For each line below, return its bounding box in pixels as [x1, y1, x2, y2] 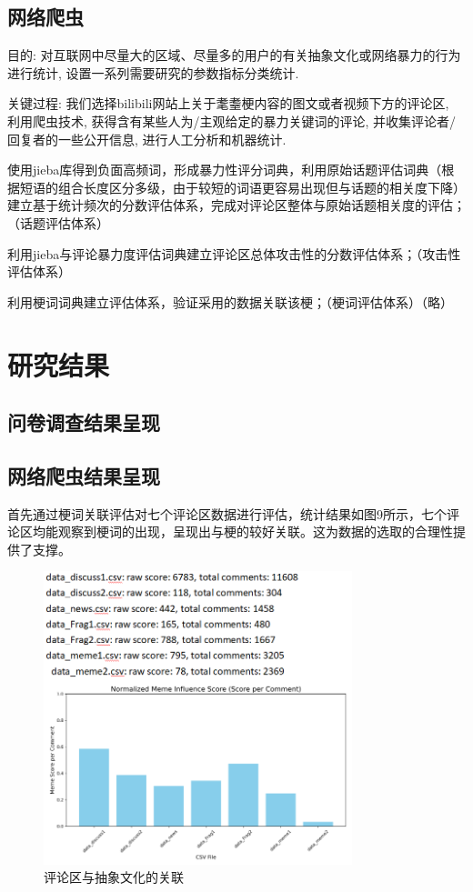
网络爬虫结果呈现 [7, 461, 160, 489]
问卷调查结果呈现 [7, 408, 160, 436]
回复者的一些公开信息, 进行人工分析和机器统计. [7, 129, 287, 148]
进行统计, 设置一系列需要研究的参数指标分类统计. [7, 63, 299, 82]
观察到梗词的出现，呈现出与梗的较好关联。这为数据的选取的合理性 [57, 522, 453, 541]
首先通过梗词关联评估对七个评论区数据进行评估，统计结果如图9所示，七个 [7, 504, 447, 523]
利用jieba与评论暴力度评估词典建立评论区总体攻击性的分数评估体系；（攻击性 [7, 244, 461, 263]
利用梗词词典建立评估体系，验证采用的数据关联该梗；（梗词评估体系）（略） [7, 292, 453, 311]
